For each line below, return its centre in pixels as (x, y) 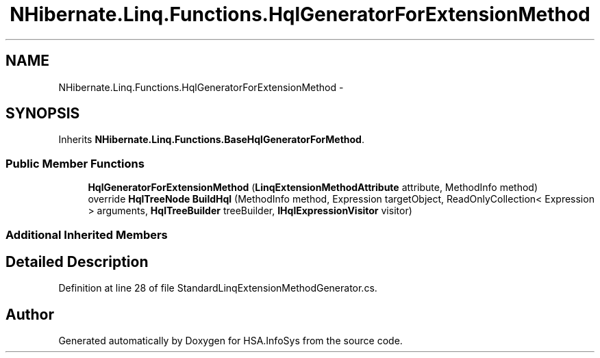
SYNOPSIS (43, 114)
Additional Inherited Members (87, 234)
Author (30, 314)
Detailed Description (77, 261)
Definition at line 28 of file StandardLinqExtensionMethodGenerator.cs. (218, 288)
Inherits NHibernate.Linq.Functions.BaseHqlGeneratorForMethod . (211, 140)
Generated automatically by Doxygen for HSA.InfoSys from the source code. (230, 341)
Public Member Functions (75, 163)
